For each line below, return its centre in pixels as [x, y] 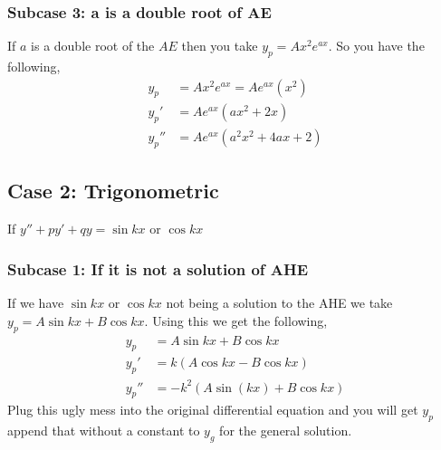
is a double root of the [93, 46]
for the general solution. [286, 431]
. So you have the [376, 46]
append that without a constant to [104, 431]
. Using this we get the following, [236, 320]
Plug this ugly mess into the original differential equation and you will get [213, 410]
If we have [36, 303]
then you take [220, 46]
